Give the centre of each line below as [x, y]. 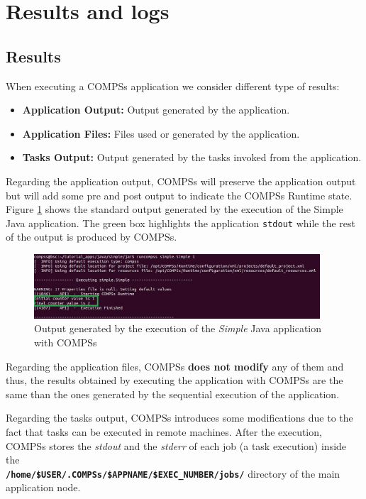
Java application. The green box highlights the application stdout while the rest [181, 223]
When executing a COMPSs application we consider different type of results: [173, 86]
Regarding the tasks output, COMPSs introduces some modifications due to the [179, 418]
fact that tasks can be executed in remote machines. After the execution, [164, 432]
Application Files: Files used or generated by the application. [161, 133]
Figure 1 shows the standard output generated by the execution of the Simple [174, 209]
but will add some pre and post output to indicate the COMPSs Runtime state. [179, 195]
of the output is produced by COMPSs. [91, 237]
